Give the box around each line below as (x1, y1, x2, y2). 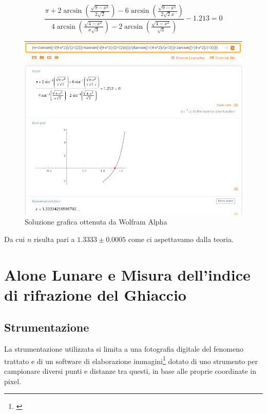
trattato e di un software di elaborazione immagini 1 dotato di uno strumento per (4, 354, 258, 366)
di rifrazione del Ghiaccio (4, 284, 186, 305)
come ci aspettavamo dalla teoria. (128, 233, 234, 244)
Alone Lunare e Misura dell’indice (4, 264, 251, 285)
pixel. (4, 375, 22, 386)
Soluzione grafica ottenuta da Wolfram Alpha (25, 216, 167, 227)
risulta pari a (33, 233, 75, 244)
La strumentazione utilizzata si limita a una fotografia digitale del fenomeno (4, 343, 243, 354)
